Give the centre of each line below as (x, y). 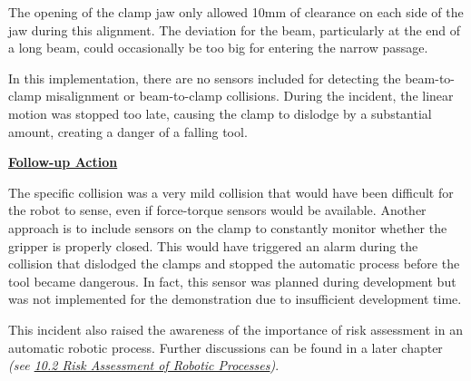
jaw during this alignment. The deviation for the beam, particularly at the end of (235, 29)
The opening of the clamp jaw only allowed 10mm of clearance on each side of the (236, 12)
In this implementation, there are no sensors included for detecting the (205, 78)
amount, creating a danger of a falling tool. (128, 131)
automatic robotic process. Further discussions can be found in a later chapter (226, 347)
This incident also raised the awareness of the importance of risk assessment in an (235, 329)
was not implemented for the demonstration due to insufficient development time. (235, 299)
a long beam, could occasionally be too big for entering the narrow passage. (218, 48)
